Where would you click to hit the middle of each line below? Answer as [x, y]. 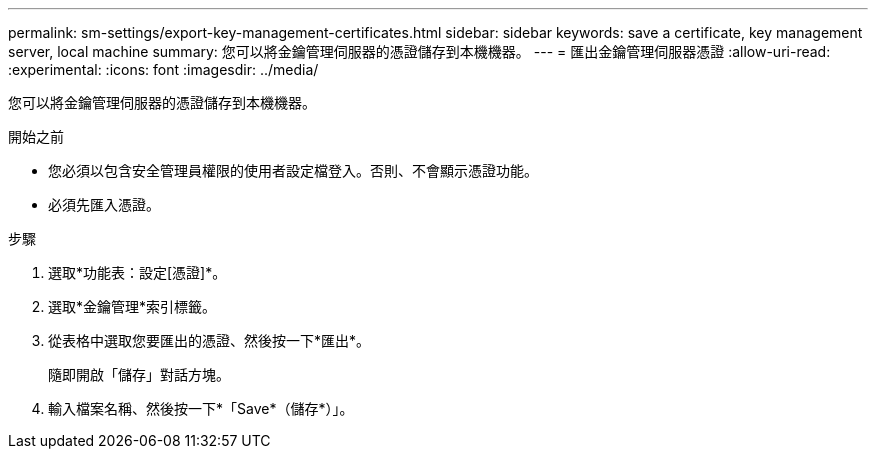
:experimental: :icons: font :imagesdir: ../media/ [163, 69]
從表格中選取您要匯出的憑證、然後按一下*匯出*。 [209, 340]
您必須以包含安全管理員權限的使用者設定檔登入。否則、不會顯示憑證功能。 [293, 170]
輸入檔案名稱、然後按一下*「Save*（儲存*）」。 [201, 408]
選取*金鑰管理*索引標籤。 [132, 306]
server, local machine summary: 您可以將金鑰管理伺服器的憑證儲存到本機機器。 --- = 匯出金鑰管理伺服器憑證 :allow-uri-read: [419, 51]
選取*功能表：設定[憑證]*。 [137, 272]
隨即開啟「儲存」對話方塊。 [139, 374]
